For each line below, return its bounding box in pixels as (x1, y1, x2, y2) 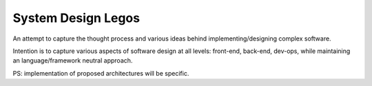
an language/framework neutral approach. (12, 56, 133, 65)
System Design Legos (12, 10, 141, 25)
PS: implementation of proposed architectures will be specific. (12, 69, 189, 77)
